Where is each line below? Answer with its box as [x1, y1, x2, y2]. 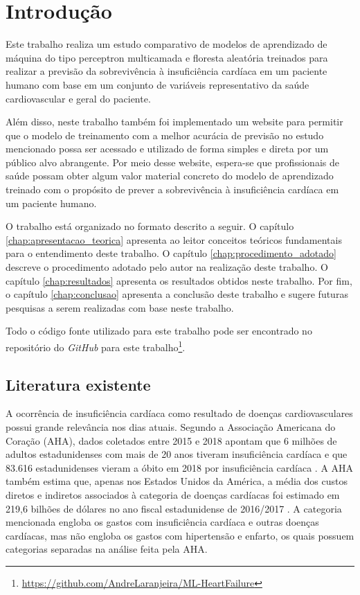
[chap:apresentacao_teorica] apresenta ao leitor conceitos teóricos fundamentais [6, 232, 342, 247]
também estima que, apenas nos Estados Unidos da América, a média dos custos [6, 474, 348, 488]
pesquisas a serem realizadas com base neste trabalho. [6, 300, 234, 314]
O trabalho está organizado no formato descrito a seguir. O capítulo [6, 219, 294, 233]
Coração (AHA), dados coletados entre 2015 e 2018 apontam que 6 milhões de [6, 433, 337, 447]
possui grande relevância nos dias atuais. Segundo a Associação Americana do [6, 420, 336, 434]
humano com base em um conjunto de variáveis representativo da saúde [6, 77, 309, 91]
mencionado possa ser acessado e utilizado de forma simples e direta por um [6, 141, 329, 156]
